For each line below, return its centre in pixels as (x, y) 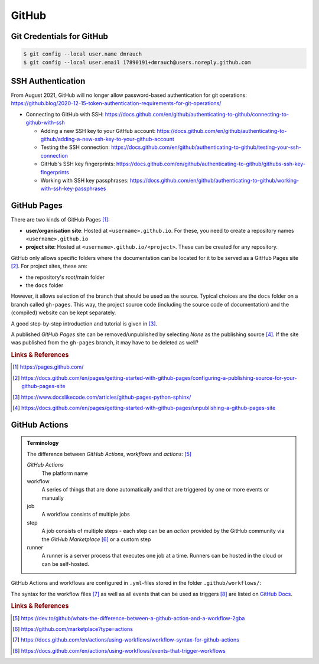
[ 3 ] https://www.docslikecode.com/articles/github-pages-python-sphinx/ (102, 397)
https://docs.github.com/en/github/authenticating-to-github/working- (215, 180)
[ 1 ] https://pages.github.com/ (48, 367)
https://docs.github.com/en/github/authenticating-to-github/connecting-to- (197, 114)
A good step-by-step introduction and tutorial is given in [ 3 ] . (84, 323)
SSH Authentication (48, 81)
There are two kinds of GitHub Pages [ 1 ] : (61, 220)
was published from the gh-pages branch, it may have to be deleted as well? (105, 343)
